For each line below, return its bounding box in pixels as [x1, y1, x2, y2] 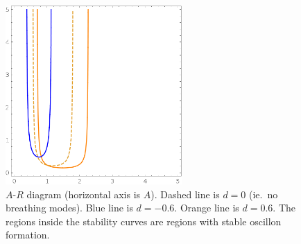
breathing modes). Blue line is [6, 200, 133, 215]
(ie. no [249, 186, 278, 201]
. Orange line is [174, 200, 239, 215]
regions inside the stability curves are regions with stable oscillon [6, 214, 282, 228]
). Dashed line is [150, 186, 220, 201]
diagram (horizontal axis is [26, 186, 141, 201]
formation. [6, 227, 50, 242]
